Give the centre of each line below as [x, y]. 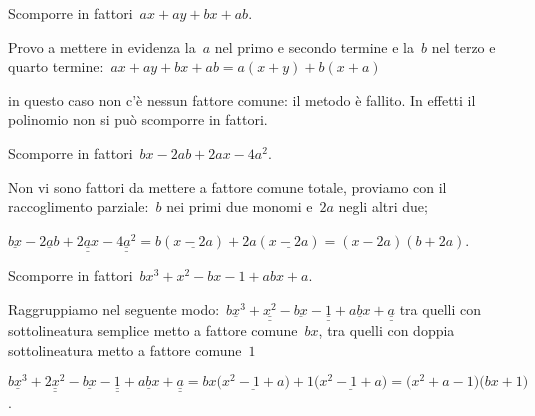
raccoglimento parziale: [78, 206]
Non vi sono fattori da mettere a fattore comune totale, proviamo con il [227, 186]
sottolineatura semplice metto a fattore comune [153, 330]
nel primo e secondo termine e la [314, 46]
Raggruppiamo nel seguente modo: [114, 308]
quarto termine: [56, 66]
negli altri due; [383, 206]
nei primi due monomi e [239, 206]
